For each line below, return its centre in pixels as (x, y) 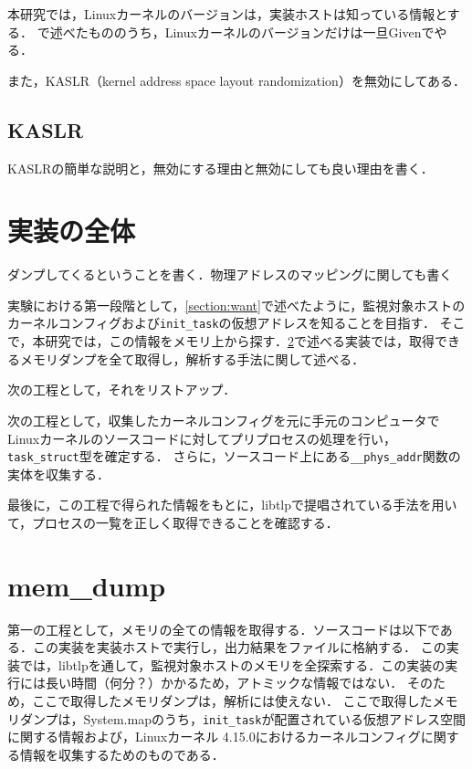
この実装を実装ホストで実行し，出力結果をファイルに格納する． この (239, 647)
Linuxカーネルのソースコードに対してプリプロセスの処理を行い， (202, 438)
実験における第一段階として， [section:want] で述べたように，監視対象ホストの (236, 305)
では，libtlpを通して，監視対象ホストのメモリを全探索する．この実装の (232, 664)
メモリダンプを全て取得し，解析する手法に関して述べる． (192, 358)
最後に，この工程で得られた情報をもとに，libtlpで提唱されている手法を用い (232, 505)
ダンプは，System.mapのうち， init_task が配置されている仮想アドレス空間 (242, 718)
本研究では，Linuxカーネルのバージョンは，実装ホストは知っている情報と (227, 14)
